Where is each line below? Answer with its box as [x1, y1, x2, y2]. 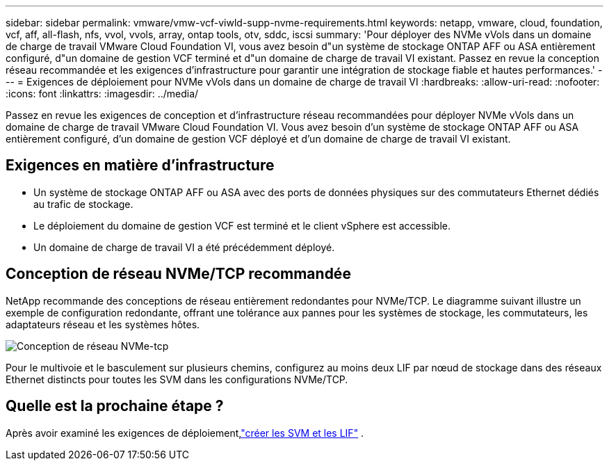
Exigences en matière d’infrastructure [6, 156, 275, 175]
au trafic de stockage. [33, 198, 133, 210]
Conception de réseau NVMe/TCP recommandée [6, 265, 351, 283]
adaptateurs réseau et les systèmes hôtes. [6, 318, 200, 330]
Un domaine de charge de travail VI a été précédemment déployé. [33, 241, 335, 253]
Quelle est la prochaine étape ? [6, 397, 224, 415]
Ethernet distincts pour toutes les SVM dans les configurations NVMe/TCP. [6, 373, 348, 385]
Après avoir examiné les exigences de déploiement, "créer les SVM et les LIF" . [6, 426, 364, 439]
